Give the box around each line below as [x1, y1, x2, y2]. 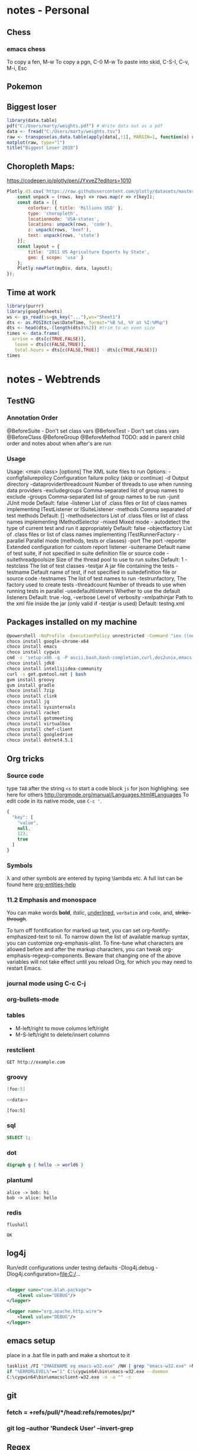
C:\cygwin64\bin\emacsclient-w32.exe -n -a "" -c [6, 1374, 132, 1380]
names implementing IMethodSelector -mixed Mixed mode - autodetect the [6, 518, 190, 525]
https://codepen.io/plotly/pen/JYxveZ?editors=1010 [6, 177, 132, 184]
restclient [6, 1045, 35, 1054]
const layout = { [17, 243, 60, 249]
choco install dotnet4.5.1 [6, 737, 73, 743]
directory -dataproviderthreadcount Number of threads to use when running [6, 480, 193, 487]
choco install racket [6, 709, 60, 716]
